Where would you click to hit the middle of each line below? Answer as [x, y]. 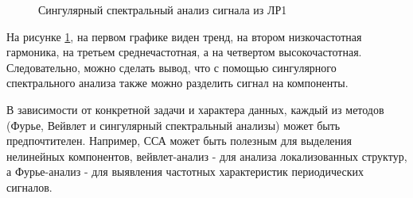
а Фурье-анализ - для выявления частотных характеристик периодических [185, 171]
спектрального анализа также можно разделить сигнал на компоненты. [177, 83]
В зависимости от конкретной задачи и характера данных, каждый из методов [195, 109]
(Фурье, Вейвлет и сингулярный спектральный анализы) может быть [173, 125]
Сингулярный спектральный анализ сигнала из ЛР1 [163, 10]
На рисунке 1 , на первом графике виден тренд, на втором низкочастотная [184, 36]
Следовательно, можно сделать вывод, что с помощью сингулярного [171, 67]
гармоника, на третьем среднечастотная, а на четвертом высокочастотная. [184, 52]
